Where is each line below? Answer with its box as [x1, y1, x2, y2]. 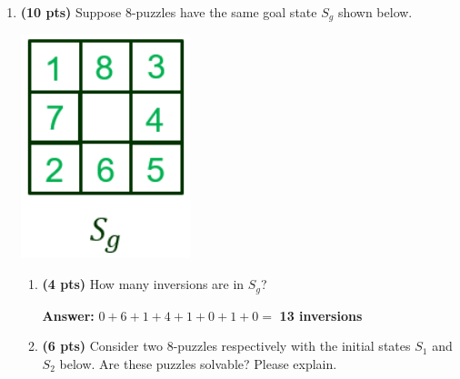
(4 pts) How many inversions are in [42, 274, 245, 294]
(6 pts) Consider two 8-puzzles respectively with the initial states [42, 336, 411, 355]
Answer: [42, 305, 95, 324]
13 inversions [279, 305, 363, 324]
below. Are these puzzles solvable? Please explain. [59, 354, 337, 373]
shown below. [337, 3, 413, 21]
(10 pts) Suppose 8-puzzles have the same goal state [20, 3, 317, 21]
